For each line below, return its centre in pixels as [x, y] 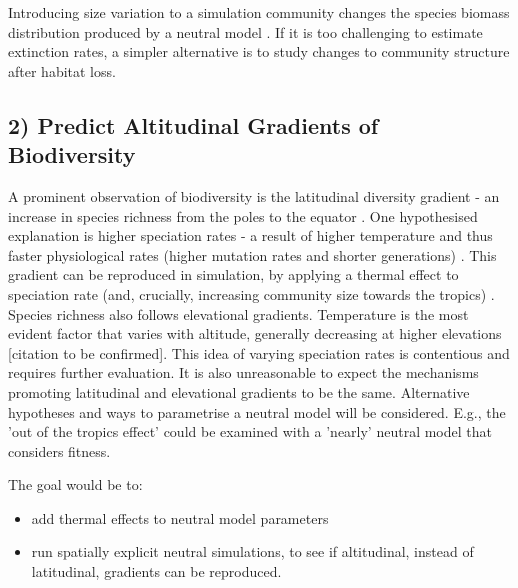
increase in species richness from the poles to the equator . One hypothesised [243, 215]
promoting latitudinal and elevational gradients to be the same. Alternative [239, 391]
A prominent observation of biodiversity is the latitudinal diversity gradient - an [254, 195]
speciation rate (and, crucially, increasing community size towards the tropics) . [251, 293]
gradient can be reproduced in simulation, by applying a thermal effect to [233, 274]
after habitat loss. [62, 70]
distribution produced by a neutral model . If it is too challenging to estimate [245, 31]
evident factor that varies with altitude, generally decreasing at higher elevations [255, 333]
